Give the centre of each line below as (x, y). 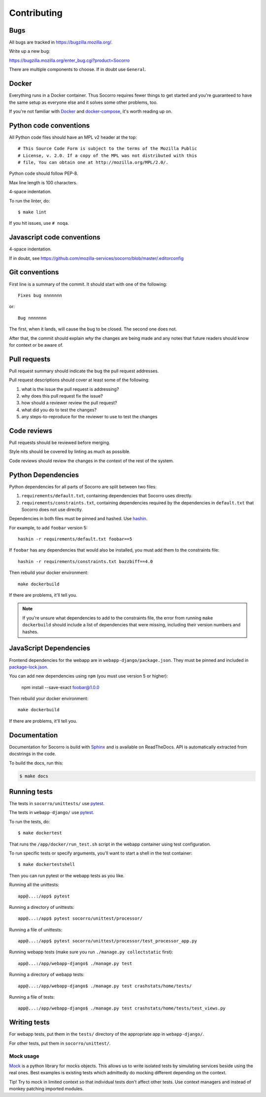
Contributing (36, 13)
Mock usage (24, 1056)
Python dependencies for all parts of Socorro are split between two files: (83, 487)
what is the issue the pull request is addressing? (70, 389)
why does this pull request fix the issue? (62, 396)
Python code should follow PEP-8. (44, 173)
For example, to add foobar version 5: (49, 528)
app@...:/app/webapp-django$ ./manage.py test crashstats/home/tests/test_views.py (122, 1008)
